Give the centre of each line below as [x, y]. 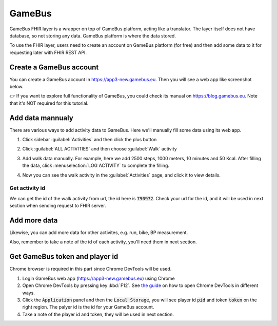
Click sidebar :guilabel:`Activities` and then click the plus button [90, 140]
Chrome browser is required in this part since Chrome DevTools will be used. [91, 269]
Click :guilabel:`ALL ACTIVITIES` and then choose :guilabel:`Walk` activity [100, 149]
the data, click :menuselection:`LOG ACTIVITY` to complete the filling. [96, 166]
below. [16, 87]
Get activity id [27, 188]
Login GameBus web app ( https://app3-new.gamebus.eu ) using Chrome [99, 278]
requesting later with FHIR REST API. [48, 52]
